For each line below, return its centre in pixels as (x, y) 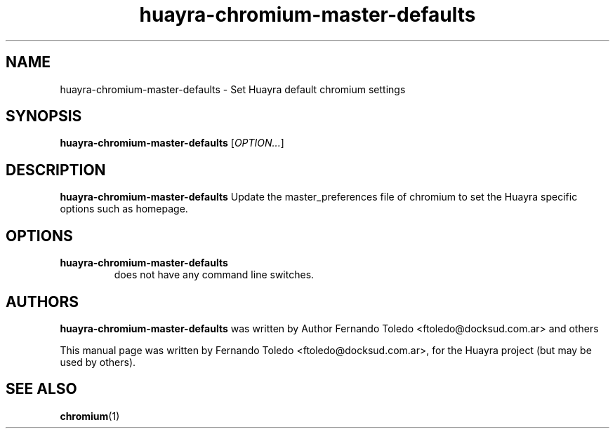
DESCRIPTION (56, 170)
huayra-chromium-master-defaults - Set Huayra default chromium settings (233, 89)
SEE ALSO (41, 389)
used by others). (98, 362)
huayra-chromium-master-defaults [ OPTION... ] (172, 143)
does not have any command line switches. (214, 275)
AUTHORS (42, 301)
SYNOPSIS (44, 116)
